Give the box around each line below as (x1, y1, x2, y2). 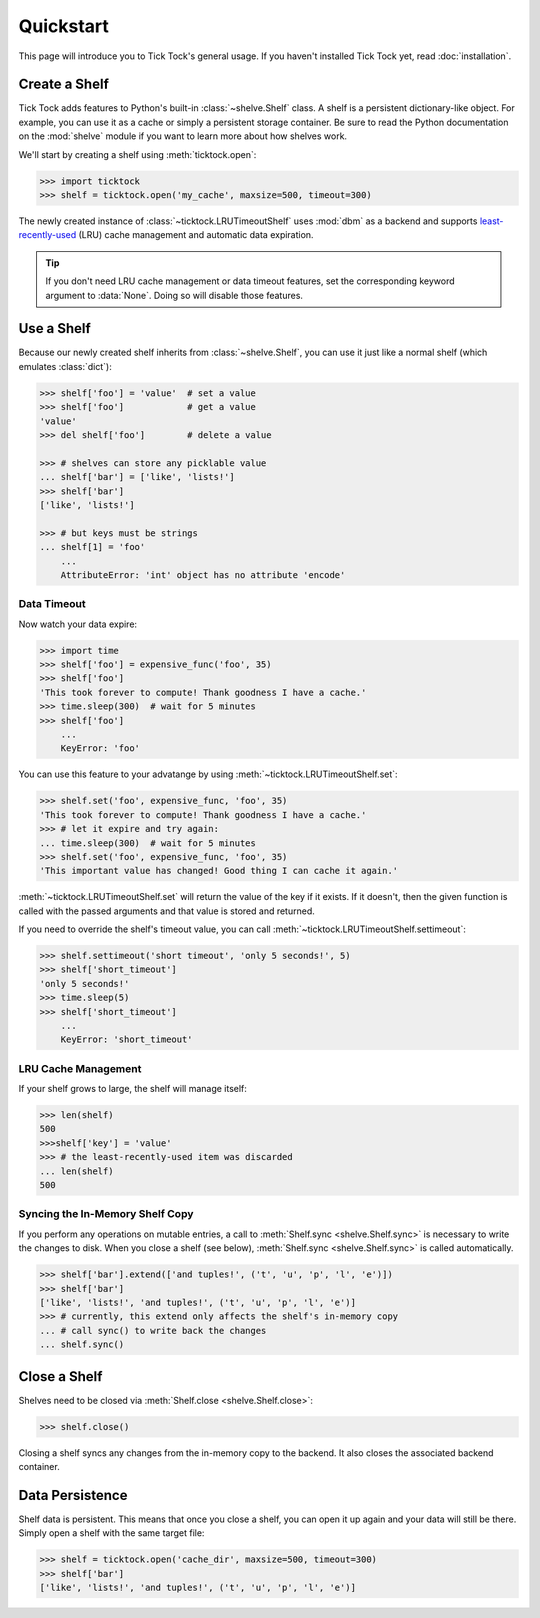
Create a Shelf (18, 76, 109, 93)
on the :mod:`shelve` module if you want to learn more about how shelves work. (18, 130, 348, 142)
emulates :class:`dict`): (18, 360, 112, 372)
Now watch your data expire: (18, 618, 138, 630)
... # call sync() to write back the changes (39, 1325, 267, 1336)
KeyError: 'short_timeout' (60, 1034, 194, 1045)
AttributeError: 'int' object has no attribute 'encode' (60, 569, 346, 580)
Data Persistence (18, 1486, 128, 1504)
